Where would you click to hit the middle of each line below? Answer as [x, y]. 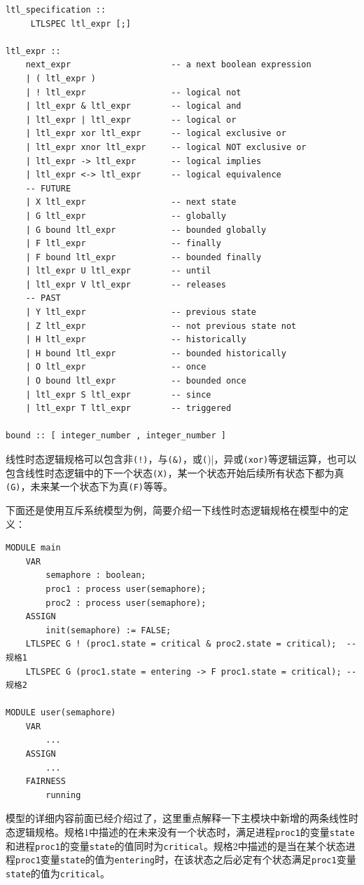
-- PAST [43, 298]
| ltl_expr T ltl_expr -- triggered [128, 408]
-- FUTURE [48, 188]
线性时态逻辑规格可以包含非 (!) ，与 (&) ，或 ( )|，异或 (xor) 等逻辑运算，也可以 [181, 459]
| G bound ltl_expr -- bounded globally [146, 230]
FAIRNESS [45, 782]
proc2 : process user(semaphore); [126, 603]
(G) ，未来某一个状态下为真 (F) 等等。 [89, 486]
